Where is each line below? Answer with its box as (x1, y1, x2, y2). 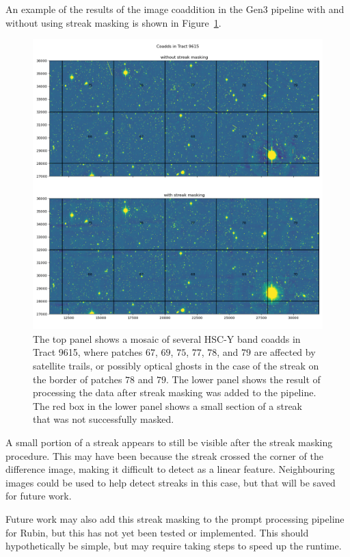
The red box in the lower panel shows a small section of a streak (33, 398, 303, 413)
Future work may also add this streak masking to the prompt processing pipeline (5, 511, 345, 526)
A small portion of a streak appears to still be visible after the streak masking (5, 435, 333, 449)
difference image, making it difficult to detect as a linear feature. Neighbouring (5, 462, 335, 476)
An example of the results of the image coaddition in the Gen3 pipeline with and (5, 2, 345, 16)
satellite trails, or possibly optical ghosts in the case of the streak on (33, 358, 319, 372)
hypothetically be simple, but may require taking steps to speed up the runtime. (5, 539, 342, 553)
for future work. (5, 489, 72, 503)
